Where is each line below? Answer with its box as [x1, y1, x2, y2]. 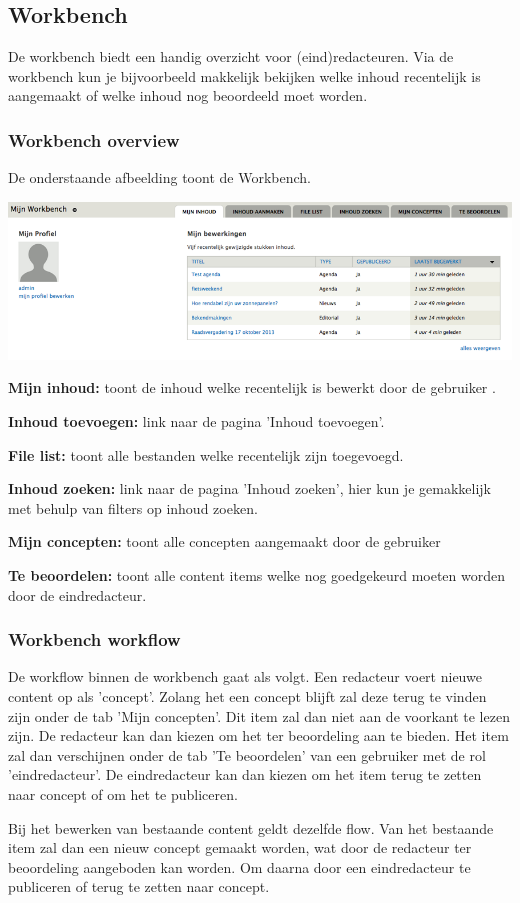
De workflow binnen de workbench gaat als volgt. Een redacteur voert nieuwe [8, 666, 482, 687]
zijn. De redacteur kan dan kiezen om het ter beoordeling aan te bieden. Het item [8, 725, 509, 746]
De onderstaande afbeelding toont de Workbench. [8, 167, 311, 188]
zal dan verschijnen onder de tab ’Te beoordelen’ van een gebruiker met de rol [8, 744, 486, 765]
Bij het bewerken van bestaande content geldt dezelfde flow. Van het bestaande [8, 817, 494, 838]
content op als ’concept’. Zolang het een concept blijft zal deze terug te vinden [8, 686, 487, 707]
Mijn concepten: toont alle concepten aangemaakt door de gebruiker [8, 531, 441, 552]
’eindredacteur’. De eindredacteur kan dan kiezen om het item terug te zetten [8, 764, 482, 785]
